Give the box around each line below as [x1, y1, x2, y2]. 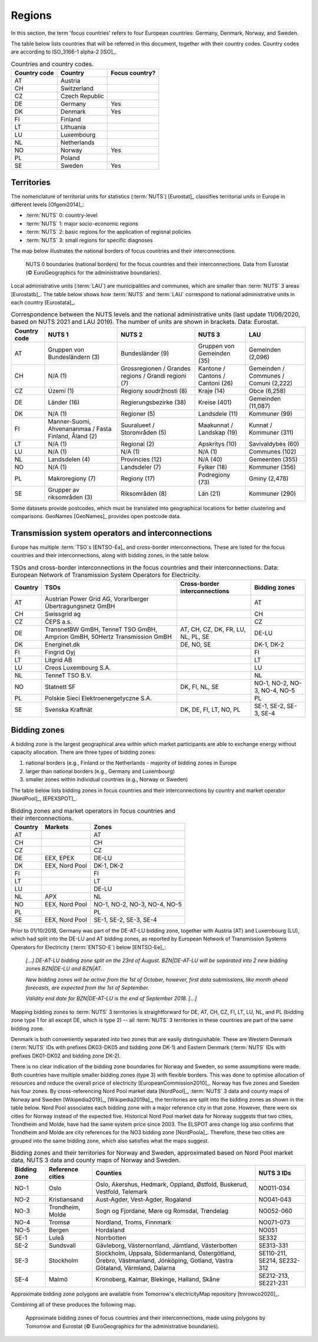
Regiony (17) [121, 474, 155, 482]
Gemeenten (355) [249, 455, 298, 463]
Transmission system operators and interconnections [11, 528, 212, 538]
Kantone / [198, 364, 226, 372]
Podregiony [198, 470, 230, 479]
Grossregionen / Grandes [121, 364, 191, 372]
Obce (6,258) [249, 386, 286, 395]
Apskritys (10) [198, 439, 237, 448]
